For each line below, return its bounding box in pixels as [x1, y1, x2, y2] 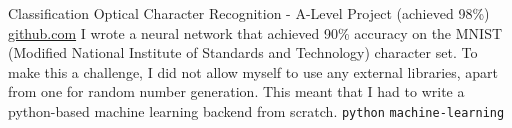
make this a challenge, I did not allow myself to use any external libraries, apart [8, 61, 499, 82]
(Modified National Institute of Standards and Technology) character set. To [8, 42, 478, 63]
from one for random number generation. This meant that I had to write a [8, 81, 465, 102]
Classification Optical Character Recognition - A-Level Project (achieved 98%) [8, 3, 490, 23]
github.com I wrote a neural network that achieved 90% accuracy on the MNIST [8, 22, 503, 43]
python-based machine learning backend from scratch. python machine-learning [8, 100, 505, 121]
